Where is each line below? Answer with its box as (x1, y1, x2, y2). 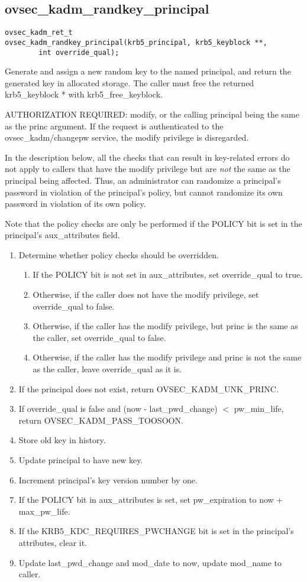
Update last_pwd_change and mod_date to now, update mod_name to (18, 556, 282, 568)
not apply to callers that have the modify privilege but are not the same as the (5, 162, 290, 175)
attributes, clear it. (18, 536, 88, 548)
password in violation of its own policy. (5, 197, 146, 210)
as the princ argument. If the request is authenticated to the (5, 119, 224, 132)
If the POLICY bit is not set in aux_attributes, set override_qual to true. (33, 268, 303, 281)
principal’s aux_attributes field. (5, 229, 120, 241)
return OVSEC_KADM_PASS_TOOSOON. (18, 414, 183, 426)
